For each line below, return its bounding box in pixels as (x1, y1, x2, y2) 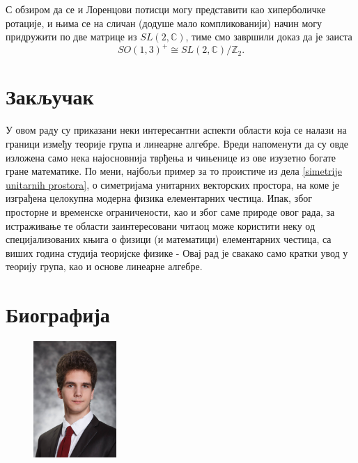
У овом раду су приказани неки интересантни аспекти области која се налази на (6, 123, 347, 137)
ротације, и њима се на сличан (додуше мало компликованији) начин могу (6, 15, 322, 30)
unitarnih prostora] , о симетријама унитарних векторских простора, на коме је (6, 177, 340, 191)
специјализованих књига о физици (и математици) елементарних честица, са (6, 232, 332, 246)
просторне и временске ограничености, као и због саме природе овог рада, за (6, 204, 335, 219)
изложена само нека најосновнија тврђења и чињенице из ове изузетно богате (6, 150, 336, 164)
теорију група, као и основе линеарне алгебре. (6, 259, 203, 274)
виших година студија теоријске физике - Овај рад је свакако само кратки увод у (6, 245, 348, 260)
